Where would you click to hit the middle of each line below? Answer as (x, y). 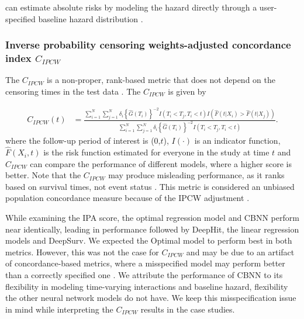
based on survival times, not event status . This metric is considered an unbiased (150, 186)
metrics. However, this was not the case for (82, 252)
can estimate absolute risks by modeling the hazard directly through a (131, 7)
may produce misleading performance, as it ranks (196, 175)
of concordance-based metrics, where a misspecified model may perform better (145, 263)
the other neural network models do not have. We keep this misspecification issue (151, 298)
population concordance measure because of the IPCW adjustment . (127, 198)
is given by (187, 91)
